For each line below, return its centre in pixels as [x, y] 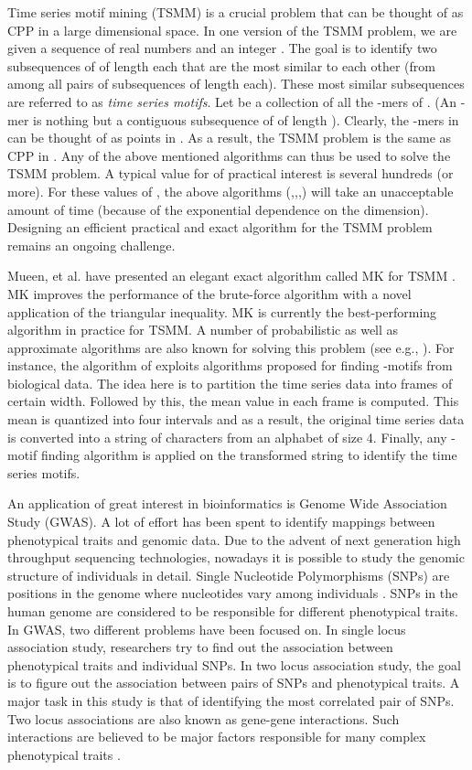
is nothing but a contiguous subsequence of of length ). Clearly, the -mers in [246, 119]
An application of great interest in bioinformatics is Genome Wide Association [227, 503]
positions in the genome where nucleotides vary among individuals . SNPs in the [233, 593]
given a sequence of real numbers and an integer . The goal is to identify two [222, 48]
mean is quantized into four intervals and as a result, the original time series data [236, 419]
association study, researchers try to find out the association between [200, 647]
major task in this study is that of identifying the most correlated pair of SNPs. [231, 700]
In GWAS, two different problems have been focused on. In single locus [207, 629]
